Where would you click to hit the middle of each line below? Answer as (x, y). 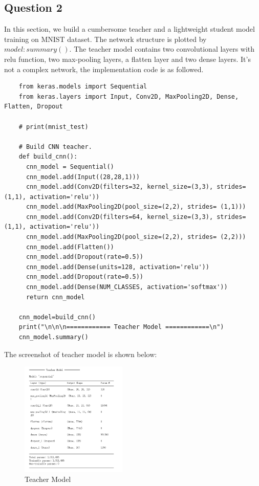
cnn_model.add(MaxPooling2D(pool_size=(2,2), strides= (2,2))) (136, 237)
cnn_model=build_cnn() (57, 317)
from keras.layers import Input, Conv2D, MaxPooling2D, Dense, (129, 96)
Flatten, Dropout (34, 107)
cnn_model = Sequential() (70, 167)
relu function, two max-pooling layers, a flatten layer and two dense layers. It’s (127, 59)
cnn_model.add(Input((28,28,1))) (83, 177)
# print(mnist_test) (53, 127)
